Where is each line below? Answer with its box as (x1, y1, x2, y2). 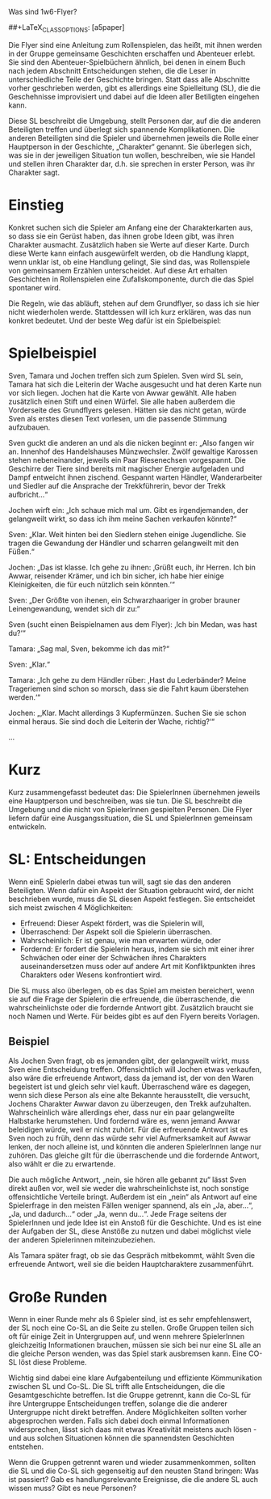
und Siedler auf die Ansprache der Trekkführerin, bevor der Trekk (8, 481, 226, 490)
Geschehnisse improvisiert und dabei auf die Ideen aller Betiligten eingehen (8, 91, 260, 101)
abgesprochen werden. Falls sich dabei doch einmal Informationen (8, 1416, 230, 1426)
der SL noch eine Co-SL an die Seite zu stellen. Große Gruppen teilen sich (8, 1323, 254, 1333)
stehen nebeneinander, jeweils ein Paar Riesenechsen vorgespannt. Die (8, 455, 246, 464)
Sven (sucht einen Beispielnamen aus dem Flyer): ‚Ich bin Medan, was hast (8, 619, 258, 629)
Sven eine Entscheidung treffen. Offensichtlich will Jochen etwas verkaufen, (8, 1065, 262, 1074)
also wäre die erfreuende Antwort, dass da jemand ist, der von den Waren (8, 1073, 254, 1083)
